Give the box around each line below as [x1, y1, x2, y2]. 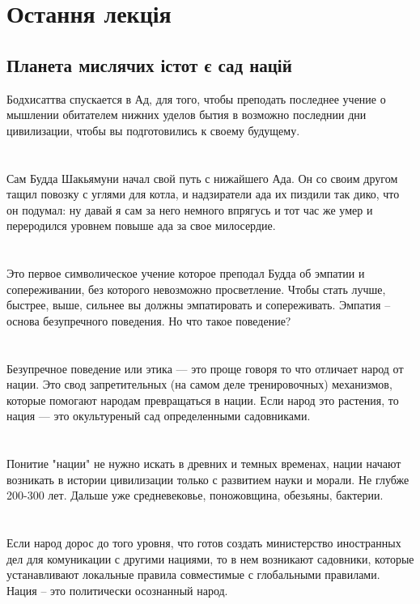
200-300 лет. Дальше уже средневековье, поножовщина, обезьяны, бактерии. [6, 487, 384, 504]
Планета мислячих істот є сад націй [6, 52, 292, 77]
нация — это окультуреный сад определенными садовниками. [6, 407, 311, 424]
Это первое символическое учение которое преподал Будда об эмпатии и [6, 265, 365, 282]
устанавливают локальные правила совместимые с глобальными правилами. [6, 566, 380, 583]
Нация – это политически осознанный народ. [6, 581, 228, 598]
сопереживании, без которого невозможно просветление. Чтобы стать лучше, [6, 280, 386, 297]
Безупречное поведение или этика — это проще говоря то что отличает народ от [6, 359, 404, 376]
